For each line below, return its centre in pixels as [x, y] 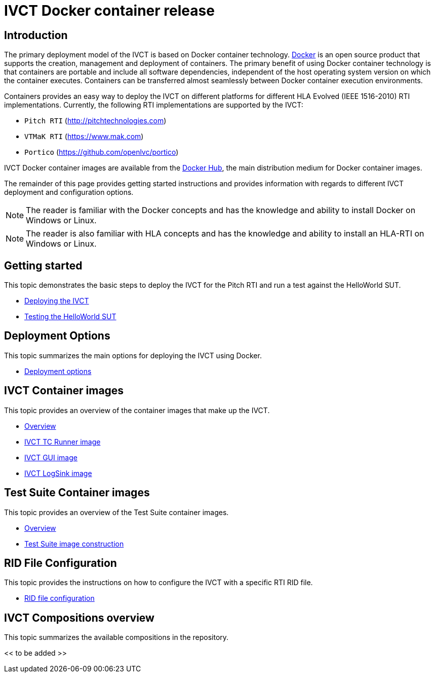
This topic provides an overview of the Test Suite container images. [116, 512]
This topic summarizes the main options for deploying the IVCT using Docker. [133, 355]
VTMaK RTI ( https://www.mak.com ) [84, 137]
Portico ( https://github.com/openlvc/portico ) [102, 152]
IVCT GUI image [51, 457]
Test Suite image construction [74, 544]
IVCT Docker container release [109, 11]
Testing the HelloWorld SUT [70, 317]
